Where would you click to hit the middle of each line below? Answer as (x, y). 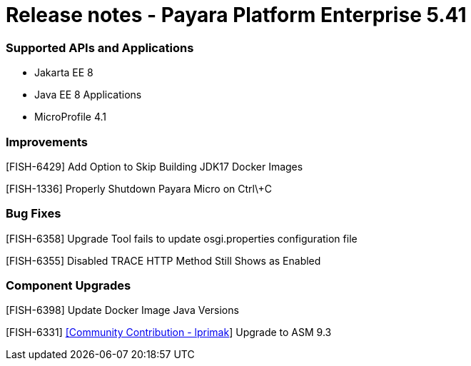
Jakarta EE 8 (64, 73)
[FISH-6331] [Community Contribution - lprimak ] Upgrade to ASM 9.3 (169, 332)
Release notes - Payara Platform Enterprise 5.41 (236, 15)
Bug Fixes (34, 214)
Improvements (47, 142)
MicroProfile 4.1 (70, 117)
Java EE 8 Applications (88, 95)
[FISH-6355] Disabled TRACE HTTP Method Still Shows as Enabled (163, 260)
